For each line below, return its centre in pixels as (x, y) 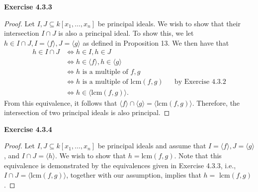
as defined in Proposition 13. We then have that (156, 42)
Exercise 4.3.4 (28, 129)
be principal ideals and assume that (152, 146)
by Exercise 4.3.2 (200, 82)
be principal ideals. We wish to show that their (169, 23)
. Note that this (198, 155)
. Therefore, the (216, 102)
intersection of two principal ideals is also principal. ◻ (87, 112)
